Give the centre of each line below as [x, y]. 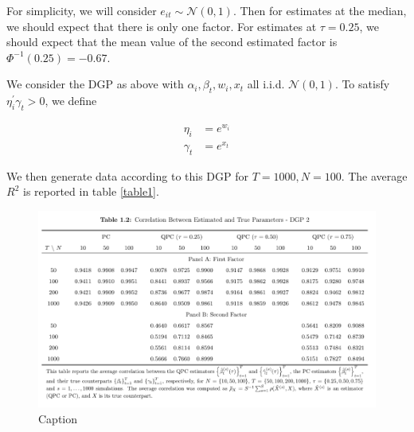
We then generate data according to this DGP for [128, 175]
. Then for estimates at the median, [320, 10]
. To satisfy [362, 84]
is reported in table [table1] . [91, 191]
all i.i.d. [266, 84]
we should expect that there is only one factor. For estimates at [162, 26]
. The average [374, 175]
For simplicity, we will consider [82, 10]
